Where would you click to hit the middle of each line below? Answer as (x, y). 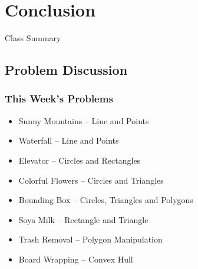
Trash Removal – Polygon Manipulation (90, 239)
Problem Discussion (66, 70)
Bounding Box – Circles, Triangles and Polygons (106, 200)
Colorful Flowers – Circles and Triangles (91, 180)
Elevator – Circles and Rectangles (80, 160)
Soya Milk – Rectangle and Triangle (83, 219)
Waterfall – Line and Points (69, 140)
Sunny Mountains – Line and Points (84, 120)
